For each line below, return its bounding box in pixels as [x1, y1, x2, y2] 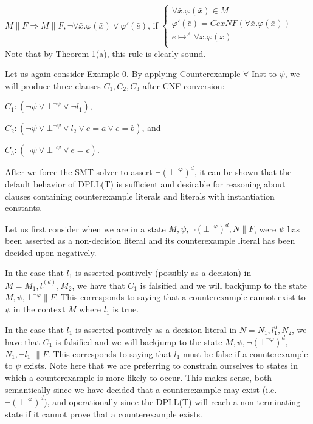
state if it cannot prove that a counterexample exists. [5, 407, 203, 420]
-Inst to [249, 67, 277, 80]
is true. [112, 303, 139, 315]
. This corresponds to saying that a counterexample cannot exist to [55, 291, 306, 303]
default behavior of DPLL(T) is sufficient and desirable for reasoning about [5, 177, 286, 190]
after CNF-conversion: [142, 79, 225, 92]
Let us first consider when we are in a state [5, 222, 166, 235]
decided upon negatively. [5, 246, 97, 258]
